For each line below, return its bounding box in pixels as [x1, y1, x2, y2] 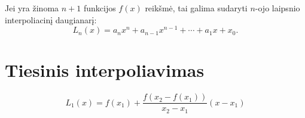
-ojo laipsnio [255, 2, 300, 14]
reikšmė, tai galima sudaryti [145, 2, 248, 14]
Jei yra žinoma [5, 2, 59, 14]
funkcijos [83, 2, 116, 14]
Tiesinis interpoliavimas [5, 58, 205, 82]
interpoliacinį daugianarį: [5, 13, 97, 26]
